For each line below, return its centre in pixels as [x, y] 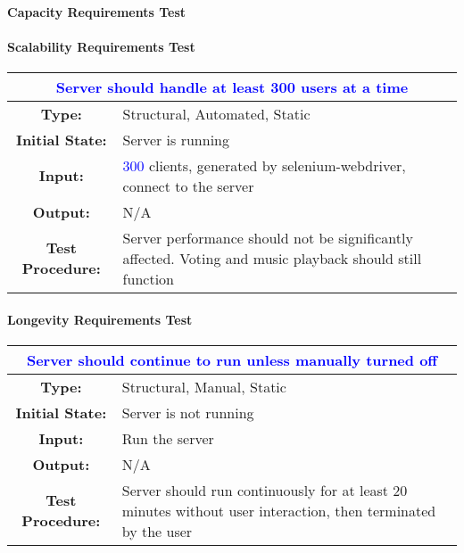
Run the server [168, 438]
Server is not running [188, 412]
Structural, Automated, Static [216, 113]
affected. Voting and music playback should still [272, 258]
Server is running [176, 139]
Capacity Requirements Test [97, 11]
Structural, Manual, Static [204, 386]
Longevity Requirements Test [100, 319]
